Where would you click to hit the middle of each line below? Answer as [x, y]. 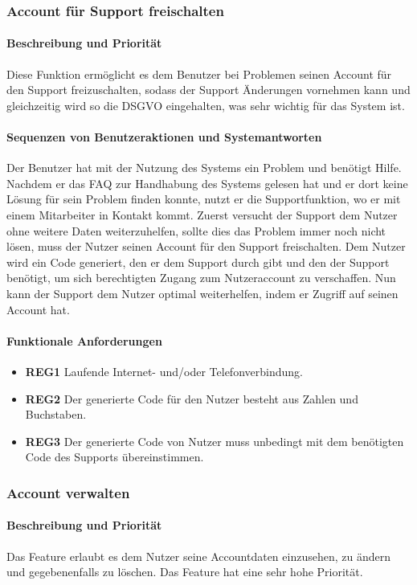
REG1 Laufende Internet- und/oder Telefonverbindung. [164, 371]
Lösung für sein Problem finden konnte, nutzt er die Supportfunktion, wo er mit [204, 199]
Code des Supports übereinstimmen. [114, 457]
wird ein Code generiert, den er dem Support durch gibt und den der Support [198, 262]
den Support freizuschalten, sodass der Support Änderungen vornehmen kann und [208, 90]
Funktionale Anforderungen [84, 340]
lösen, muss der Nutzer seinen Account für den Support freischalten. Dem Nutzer [206, 246]
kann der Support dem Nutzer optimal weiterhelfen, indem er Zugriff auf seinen [202, 293]
